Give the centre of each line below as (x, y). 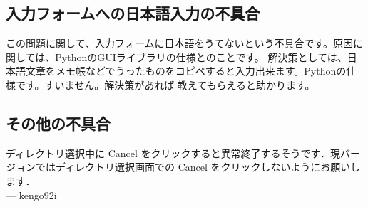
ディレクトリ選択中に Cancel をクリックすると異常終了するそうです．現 (173, 153)
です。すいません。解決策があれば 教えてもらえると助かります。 (165, 84)
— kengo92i (31, 195)
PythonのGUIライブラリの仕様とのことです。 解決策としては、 (201, 57)
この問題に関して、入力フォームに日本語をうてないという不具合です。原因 (180, 43)
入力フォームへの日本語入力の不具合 (133, 13)
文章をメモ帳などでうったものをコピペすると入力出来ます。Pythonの (186, 71)
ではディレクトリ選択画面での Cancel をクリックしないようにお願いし (198, 167)
